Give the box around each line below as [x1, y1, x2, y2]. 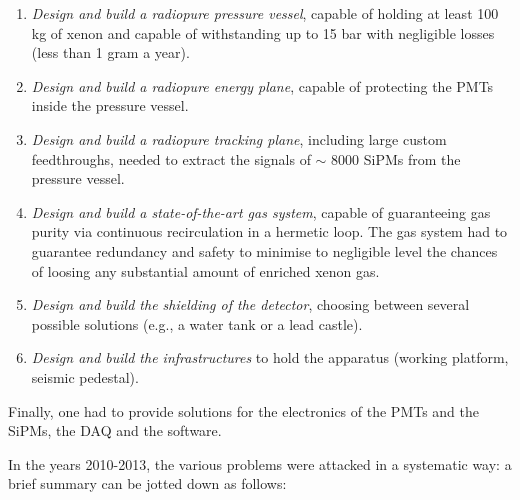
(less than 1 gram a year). [31, 42, 190, 63]
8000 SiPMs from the [331, 148, 461, 169]
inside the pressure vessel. [31, 95, 189, 116]
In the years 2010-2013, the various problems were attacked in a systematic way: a [8, 453, 512, 474]
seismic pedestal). [31, 366, 139, 387]
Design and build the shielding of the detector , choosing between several [31, 294, 470, 315]
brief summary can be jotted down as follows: [8, 473, 287, 494]
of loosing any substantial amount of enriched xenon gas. [31, 260, 380, 281]
